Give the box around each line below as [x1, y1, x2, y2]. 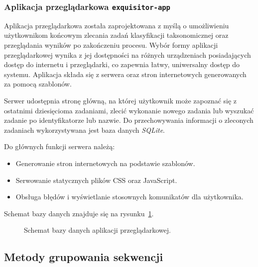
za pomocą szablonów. [4, 79, 72, 89]
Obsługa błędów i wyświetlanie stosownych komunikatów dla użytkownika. [15, 191, 244, 202]
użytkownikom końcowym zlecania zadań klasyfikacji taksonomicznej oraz [4, 30, 229, 40]
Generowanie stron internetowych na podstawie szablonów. [15, 158, 195, 168]
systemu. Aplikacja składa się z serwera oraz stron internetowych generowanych [4, 69, 247, 79]
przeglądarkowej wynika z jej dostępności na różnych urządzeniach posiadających [4, 49, 251, 60]
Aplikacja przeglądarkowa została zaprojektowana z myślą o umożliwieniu [4, 20, 229, 30]
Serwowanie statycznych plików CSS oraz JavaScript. [15, 175, 177, 185]
